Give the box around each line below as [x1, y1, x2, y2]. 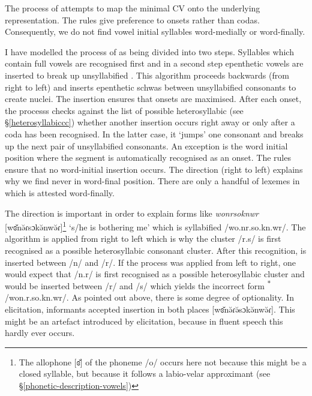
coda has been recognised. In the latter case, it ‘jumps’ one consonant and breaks [5, 127, 304, 140]
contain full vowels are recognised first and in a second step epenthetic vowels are [5, 57, 304, 70]
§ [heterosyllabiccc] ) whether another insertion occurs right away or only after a [5, 116, 295, 128]
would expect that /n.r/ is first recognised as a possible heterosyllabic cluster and [5, 268, 305, 280]
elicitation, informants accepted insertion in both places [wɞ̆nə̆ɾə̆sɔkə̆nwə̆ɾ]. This [5, 302, 295, 315]
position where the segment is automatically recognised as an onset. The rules [5, 151, 291, 164]
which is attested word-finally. [5, 186, 115, 199]
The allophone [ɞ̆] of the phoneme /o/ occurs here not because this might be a [19, 355, 307, 368]
